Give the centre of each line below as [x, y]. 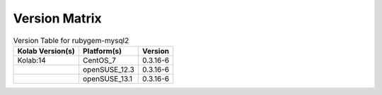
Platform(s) [102, 51]
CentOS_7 [99, 60]
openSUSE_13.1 [108, 79]
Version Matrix [57, 18]
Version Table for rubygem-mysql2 [71, 40]
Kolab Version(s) [46, 51]
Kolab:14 [31, 60]
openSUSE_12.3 [108, 69]
